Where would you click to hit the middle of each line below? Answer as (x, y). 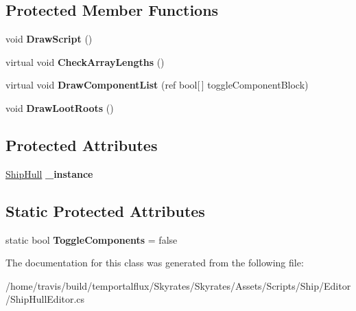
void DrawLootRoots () (60, 107)
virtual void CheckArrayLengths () (85, 61)
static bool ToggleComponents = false (92, 239)
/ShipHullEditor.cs (45, 299)
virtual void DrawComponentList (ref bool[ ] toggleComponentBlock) (157, 85)
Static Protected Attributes (105, 210)
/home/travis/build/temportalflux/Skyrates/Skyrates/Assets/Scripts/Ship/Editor (178, 285)
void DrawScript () (49, 39)
